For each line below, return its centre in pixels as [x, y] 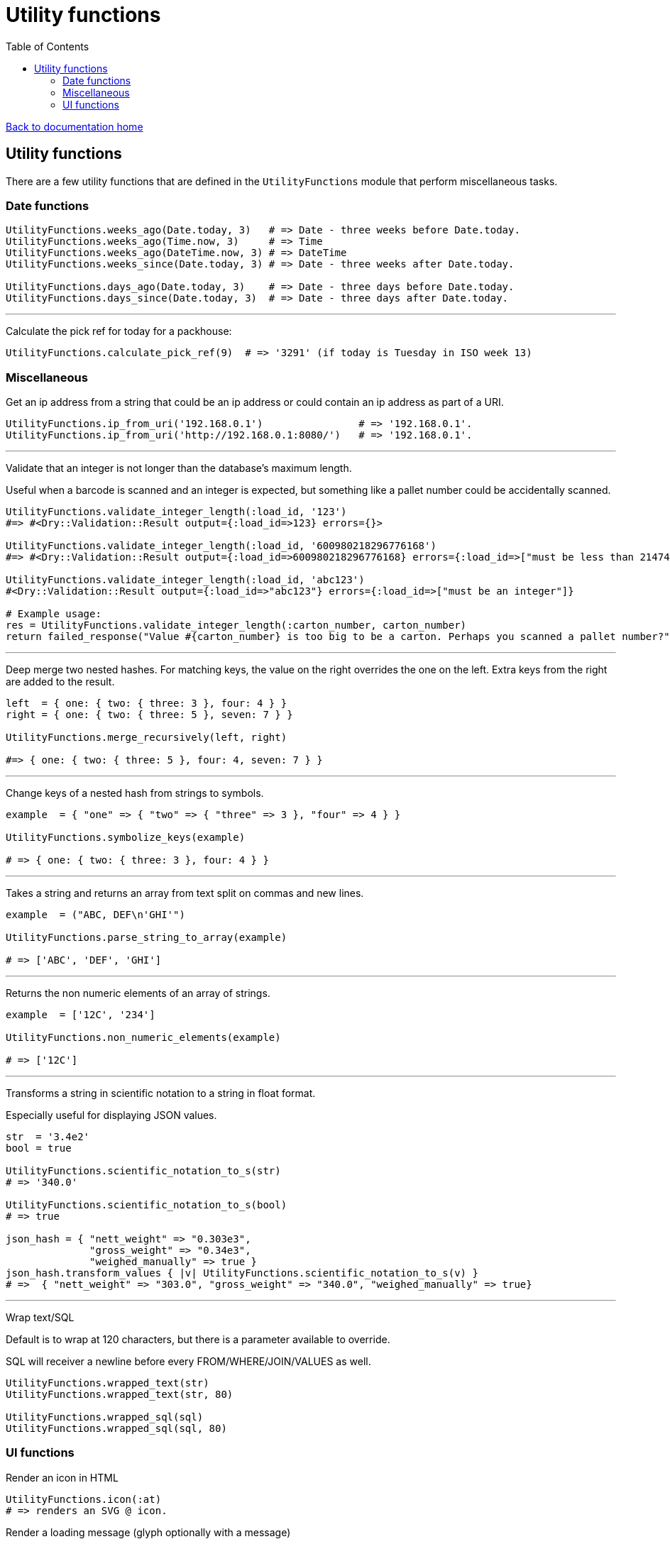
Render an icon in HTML [62, 1477]
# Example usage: [54, 614]
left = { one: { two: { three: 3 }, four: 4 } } [147, 704]
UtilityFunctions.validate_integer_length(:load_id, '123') [176, 512]
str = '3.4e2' [48, 1137]
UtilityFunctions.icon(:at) [84, 1499]
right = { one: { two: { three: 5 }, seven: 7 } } [149, 715]
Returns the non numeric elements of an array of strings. [138, 993]
